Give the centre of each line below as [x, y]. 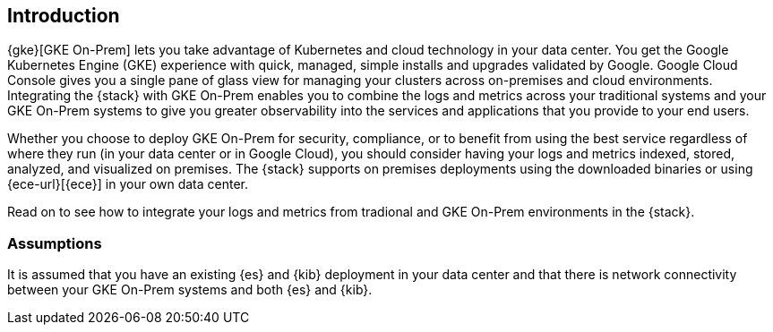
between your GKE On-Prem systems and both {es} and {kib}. [190, 290]
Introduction [64, 16]
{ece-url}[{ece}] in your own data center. [128, 184]
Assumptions [55, 243]
